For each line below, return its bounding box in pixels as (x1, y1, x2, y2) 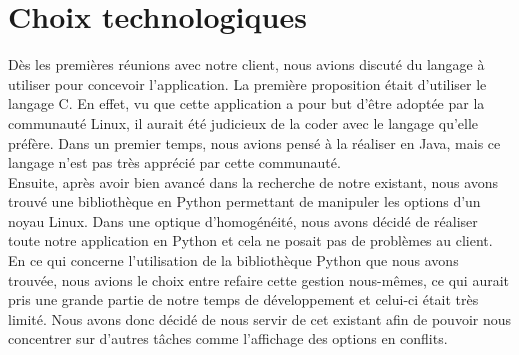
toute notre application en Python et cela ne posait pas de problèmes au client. (8, 230, 493, 251)
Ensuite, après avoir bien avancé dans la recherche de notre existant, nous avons (8, 171, 499, 192)
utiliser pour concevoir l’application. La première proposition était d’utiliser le (8, 73, 487, 94)
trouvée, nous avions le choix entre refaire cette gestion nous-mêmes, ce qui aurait (8, 269, 510, 290)
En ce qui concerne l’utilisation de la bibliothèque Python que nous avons (8, 250, 459, 271)
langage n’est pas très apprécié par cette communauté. (8, 152, 341, 173)
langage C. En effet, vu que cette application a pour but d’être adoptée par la (8, 93, 485, 114)
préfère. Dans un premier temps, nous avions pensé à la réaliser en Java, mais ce (8, 132, 501, 153)
